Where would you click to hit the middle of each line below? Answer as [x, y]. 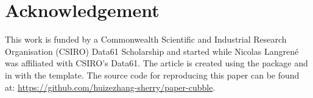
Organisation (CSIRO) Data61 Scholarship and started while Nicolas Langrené [152, 51]
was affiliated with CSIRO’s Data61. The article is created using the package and [156, 63]
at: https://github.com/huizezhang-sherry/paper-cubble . [110, 87]
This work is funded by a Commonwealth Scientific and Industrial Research [146, 39]
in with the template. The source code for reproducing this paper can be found [152, 75]
